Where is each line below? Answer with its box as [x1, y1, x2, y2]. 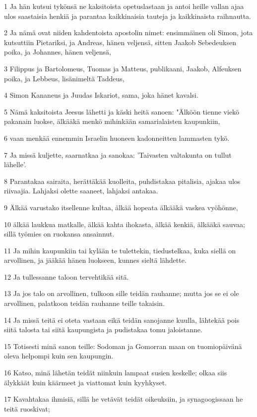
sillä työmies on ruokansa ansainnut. [4, 229, 115, 239]
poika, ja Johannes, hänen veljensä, [4, 47, 111, 57]
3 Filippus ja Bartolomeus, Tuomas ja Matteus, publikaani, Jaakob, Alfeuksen [4, 63, 242, 73]
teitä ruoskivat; [4, 403, 50, 414]
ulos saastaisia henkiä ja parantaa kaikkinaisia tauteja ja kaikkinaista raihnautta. [4, 10, 252, 21]
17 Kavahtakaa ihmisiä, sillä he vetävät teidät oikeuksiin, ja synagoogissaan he [4, 394, 243, 404]
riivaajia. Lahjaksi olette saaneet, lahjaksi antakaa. [4, 185, 158, 196]
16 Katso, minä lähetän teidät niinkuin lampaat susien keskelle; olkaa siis [4, 367, 227, 378]
